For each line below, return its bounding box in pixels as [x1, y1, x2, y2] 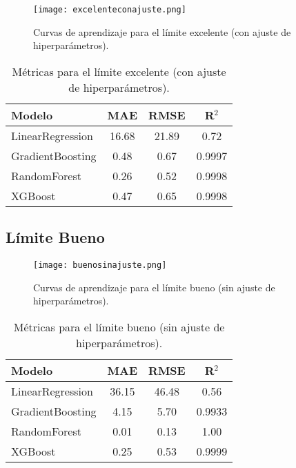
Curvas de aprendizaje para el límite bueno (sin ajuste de [33, 280, 275, 294]
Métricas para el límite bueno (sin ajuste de [13, 318, 225, 335]
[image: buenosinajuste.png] [33, 260, 167, 271]
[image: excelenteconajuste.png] [33, 5, 186, 14]
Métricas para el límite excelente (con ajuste [12, 63, 226, 79]
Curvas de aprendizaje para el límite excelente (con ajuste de [33, 24, 291, 39]
